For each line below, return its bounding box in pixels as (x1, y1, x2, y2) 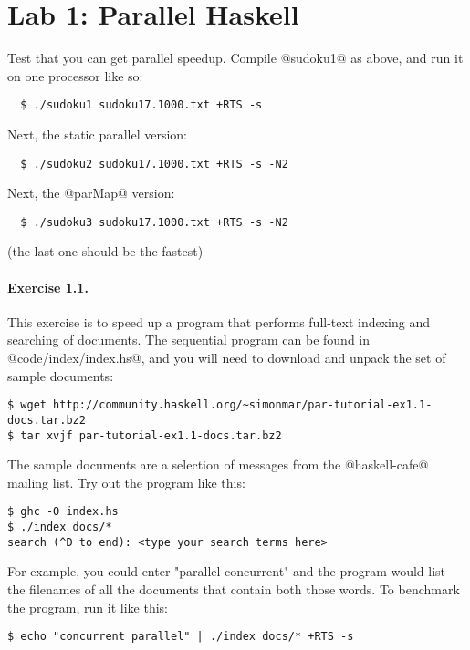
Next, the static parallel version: (7, 124, 188, 143)
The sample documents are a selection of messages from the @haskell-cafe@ (7, 455, 429, 474)
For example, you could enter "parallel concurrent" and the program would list (7, 562, 446, 581)
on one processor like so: (7, 66, 143, 85)
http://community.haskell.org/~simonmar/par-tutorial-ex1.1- (53, 398, 433, 412)
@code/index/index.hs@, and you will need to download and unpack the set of (7, 348, 446, 367)
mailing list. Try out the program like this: (7, 472, 245, 491)
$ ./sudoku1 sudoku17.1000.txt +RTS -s (20, 98, 263, 112)
